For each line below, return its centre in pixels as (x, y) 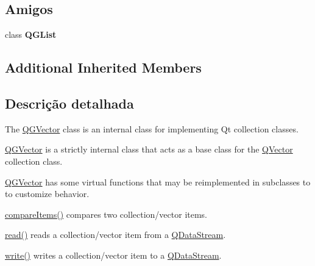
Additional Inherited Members (103, 67)
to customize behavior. (47, 194)
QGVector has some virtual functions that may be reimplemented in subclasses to (158, 182)
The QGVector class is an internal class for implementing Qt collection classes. (152, 128)
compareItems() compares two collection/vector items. (106, 214)
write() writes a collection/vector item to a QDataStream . (113, 255)
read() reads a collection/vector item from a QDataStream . (115, 235)
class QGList (31, 34)
